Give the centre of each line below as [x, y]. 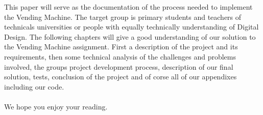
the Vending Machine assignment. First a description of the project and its [121, 47]
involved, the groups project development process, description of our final [119, 66]
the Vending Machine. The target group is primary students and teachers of [123, 17]
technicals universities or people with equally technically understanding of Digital [131, 27]
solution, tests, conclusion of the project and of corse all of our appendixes [121, 77]
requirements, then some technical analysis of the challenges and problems [120, 56]
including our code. [34, 86]
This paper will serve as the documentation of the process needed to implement [128, 7]
